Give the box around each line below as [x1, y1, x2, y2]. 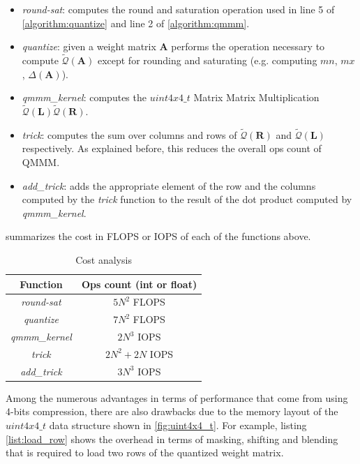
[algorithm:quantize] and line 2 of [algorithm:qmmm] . [22, 15, 250, 30]
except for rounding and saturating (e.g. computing [97, 53, 317, 67]
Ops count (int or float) [81, 276, 197, 291]
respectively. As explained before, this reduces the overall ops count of [22, 141, 322, 156]
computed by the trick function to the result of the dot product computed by [22, 192, 352, 207]
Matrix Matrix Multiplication [193, 90, 320, 105]
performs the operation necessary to [171, 39, 325, 54]
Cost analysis [75, 252, 132, 267]
